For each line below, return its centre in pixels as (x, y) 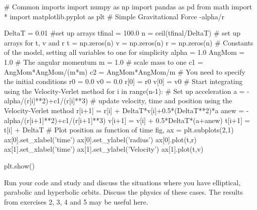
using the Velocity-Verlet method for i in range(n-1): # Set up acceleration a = (124, 91)
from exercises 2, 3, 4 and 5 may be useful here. (76, 201)
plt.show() (19, 165)
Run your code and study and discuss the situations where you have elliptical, (122, 182)
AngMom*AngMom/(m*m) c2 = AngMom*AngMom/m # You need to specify (125, 71)
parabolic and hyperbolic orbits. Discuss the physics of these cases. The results (124, 192)
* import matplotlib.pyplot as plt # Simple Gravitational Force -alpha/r (114, 16)
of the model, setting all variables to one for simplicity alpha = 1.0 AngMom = (124, 52)
